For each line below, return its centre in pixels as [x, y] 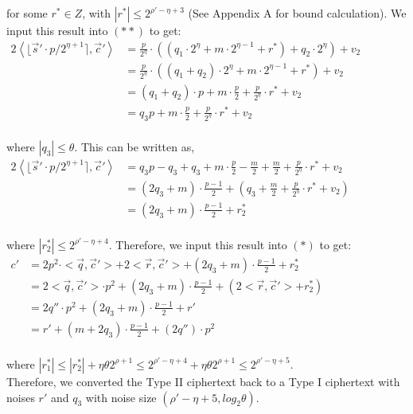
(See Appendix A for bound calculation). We [297, 13]
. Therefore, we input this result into [198, 244]
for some [27, 13]
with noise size [121, 397]
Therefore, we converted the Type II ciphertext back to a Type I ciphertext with [203, 381]
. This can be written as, [134, 146]
